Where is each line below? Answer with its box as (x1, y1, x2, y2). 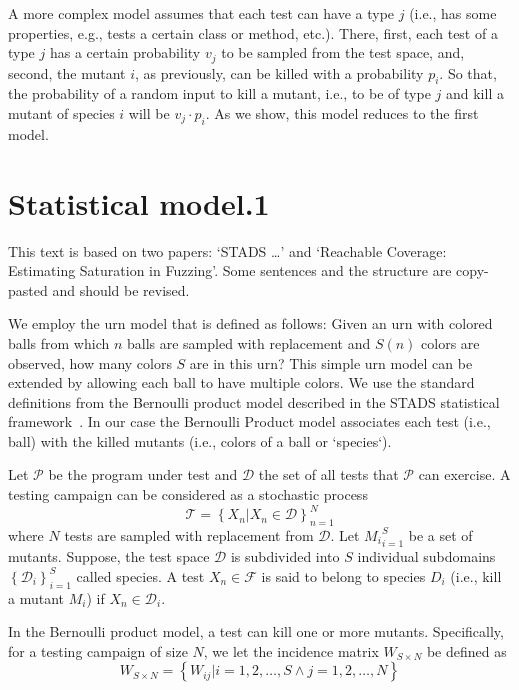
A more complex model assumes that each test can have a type (8, 3, 395, 23)
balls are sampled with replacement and (126, 332, 371, 353)
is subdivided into (230, 546, 340, 567)
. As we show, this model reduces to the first (205, 103, 479, 124)
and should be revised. (52, 279, 190, 300)
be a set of (408, 524, 473, 545)
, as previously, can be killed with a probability (135, 62, 424, 83)
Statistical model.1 (8, 182, 270, 223)
